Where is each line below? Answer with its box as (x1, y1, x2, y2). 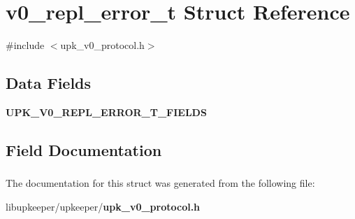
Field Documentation (6, 139, 162, 160)
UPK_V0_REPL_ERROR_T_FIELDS (6, 104, 207, 119)
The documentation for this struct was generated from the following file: (6, 176, 315, 190)
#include (6, 38, 45, 52)
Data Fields (6, 72, 92, 94)
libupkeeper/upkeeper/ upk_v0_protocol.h (6, 199, 201, 213)
